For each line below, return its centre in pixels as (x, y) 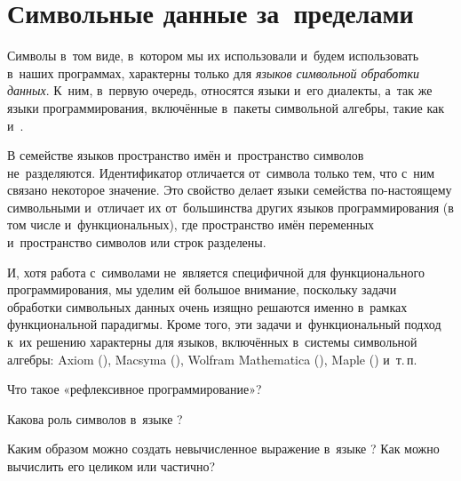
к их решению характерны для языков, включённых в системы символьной (212, 342)
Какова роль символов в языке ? (95, 418)
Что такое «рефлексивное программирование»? (135, 389)
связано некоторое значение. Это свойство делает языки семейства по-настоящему (230, 190)
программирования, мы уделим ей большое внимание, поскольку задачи (202, 289)
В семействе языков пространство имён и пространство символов (186, 155)
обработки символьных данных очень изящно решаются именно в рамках (207, 306)
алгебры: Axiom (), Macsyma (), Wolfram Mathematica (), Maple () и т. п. (212, 359)
